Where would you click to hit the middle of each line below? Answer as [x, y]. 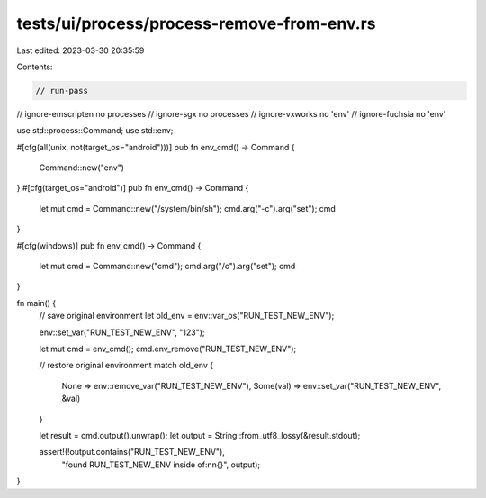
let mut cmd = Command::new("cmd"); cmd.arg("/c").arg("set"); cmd [167, 267]
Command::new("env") [82, 168]
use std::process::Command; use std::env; [95, 131]
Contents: [35, 67]
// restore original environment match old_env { [126, 366]
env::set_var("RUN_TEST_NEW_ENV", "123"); [122, 332]
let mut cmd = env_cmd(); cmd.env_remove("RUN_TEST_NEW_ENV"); [168, 349]
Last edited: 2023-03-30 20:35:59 [81, 50]
